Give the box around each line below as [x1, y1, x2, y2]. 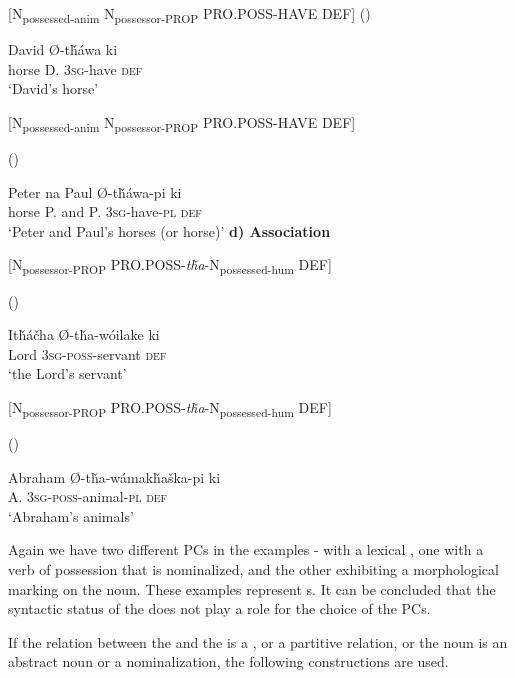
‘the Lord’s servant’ [8, 363, 127, 384]
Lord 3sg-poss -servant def [8, 343, 167, 364]
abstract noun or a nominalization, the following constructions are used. [8, 651, 449, 672]
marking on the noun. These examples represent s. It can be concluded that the [8, 578, 496, 599]
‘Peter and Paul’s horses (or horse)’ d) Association [8, 220, 331, 241]
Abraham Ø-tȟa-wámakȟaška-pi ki [8, 466, 221, 487]
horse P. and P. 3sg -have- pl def [8, 201, 202, 222]
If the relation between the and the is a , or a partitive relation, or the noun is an [8, 631, 508, 652]
